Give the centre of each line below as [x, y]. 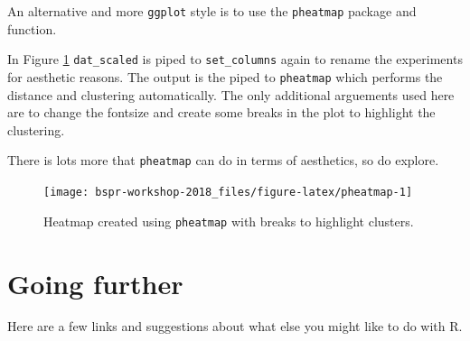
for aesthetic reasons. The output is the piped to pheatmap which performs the [225, 76]
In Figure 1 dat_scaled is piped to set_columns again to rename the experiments [235, 59]
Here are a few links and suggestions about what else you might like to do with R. [235, 326]
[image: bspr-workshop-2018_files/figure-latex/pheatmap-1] [228, 192]
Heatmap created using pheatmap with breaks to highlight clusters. [229, 221]
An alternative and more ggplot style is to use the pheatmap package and [212, 11]
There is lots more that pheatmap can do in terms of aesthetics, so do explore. [223, 160]
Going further [95, 283]
